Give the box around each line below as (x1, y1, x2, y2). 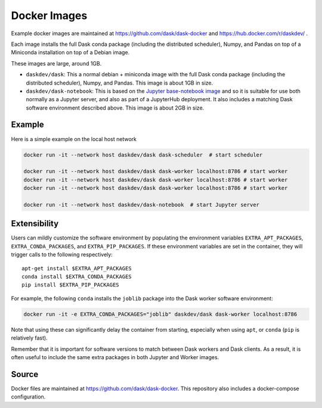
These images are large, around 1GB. (11, 60, 102, 67)
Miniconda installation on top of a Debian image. (11, 49, 130, 56)
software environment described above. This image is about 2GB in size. (26, 104, 205, 111)
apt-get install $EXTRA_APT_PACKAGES (21, 265, 132, 272)
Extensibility (11, 219, 59, 229)
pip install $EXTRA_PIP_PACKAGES (21, 282, 119, 288)
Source (11, 369, 39, 379)
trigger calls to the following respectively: (11, 251, 113, 258)
